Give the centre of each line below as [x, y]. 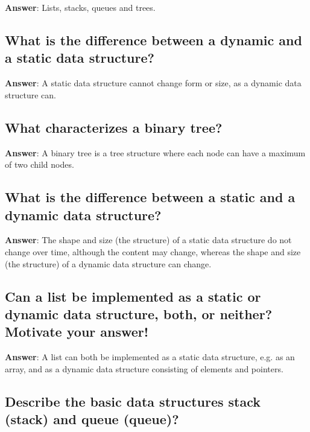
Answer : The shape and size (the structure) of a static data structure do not [148, 240]
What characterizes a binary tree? [114, 127]
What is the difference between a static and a [150, 197]
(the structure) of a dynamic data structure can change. [108, 263]
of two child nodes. [40, 164]
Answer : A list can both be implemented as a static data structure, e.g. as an [150, 357]
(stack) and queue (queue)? [92, 419]
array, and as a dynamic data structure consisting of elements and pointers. [144, 368]
